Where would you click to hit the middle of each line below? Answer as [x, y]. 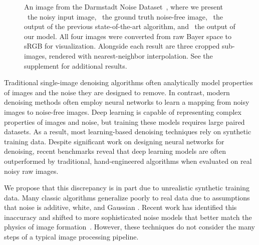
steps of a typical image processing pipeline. [71, 237]
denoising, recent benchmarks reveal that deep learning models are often [115, 151]
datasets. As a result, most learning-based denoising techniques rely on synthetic [128, 132]
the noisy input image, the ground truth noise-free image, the [125, 16]
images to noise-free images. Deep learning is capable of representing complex [123, 111]
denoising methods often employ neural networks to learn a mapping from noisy [127, 102]
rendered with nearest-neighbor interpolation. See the [131, 55]
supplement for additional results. [76, 65]
